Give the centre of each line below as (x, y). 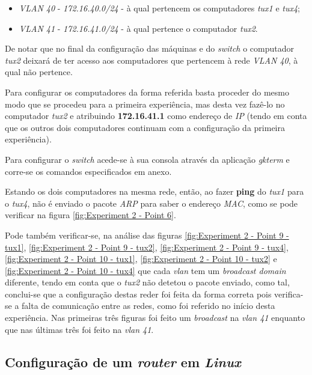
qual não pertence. (39, 72)
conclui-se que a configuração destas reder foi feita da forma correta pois (138, 294)
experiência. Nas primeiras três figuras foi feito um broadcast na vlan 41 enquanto (155, 318)
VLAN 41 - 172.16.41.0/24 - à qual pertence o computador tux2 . (138, 28)
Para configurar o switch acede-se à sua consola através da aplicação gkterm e (147, 159)
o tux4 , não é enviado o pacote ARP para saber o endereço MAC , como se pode (151, 203)
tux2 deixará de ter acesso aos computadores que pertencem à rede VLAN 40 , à (151, 60)
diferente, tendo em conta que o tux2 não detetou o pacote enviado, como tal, (147, 282)
